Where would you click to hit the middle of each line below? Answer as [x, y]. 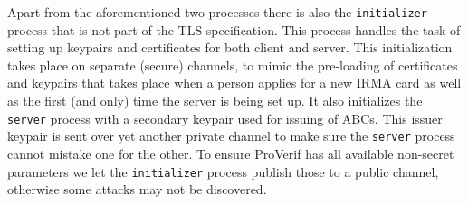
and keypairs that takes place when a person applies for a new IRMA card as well [234, 83]
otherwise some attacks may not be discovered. [137, 189]
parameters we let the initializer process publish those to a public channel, [223, 171]
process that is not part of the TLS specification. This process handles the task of [234, 29]
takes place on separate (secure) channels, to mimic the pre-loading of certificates [233, 65]
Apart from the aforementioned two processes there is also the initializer [217, 12]
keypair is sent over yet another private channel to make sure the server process [231, 136]
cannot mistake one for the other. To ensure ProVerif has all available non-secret [231, 153]
